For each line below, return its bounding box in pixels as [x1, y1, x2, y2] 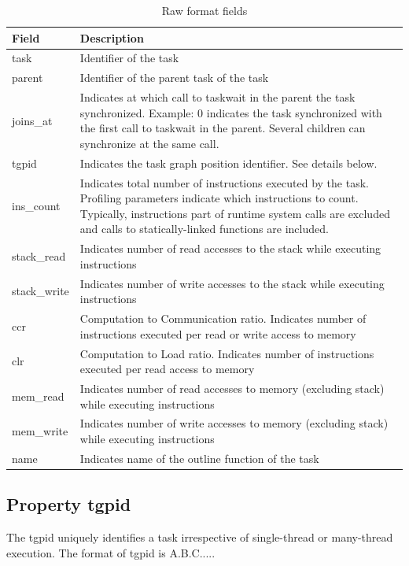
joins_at [12, 112, 53, 128]
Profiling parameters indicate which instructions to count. [79, 190, 359, 206]
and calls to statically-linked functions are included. [79, 220, 329, 237]
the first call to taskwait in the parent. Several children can [79, 120, 366, 136]
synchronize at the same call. [79, 135, 219, 151]
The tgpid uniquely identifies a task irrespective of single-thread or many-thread [6, 529, 393, 546]
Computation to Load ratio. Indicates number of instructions [79, 345, 374, 361]
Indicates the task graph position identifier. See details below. [79, 154, 378, 171]
